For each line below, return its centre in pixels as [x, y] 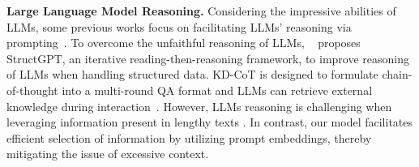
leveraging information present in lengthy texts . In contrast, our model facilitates [210, 122]
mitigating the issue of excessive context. [108, 154]
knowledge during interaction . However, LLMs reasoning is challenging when [199, 106]
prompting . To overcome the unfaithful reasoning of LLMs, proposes [184, 43]
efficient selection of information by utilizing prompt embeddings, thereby [189, 137]
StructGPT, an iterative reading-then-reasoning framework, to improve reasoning [208, 58]
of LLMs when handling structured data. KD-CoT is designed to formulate [192, 74]
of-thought [32, 90]
